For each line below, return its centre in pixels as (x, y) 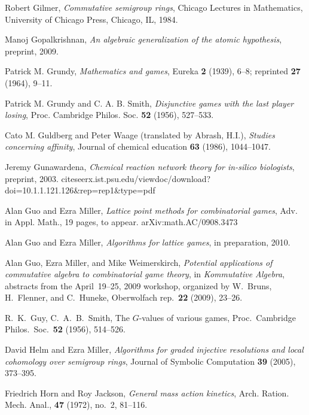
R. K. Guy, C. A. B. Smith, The (67, 317)
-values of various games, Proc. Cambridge (217, 317)
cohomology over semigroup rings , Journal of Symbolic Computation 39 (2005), (150, 361)
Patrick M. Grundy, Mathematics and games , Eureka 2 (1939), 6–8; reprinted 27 (153, 71)
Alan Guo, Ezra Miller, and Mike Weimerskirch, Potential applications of (139, 262)
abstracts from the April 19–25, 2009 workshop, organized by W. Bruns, (138, 285)
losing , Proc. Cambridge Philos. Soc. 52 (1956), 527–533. (109, 115)
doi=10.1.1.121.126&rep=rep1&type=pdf (80, 190)
